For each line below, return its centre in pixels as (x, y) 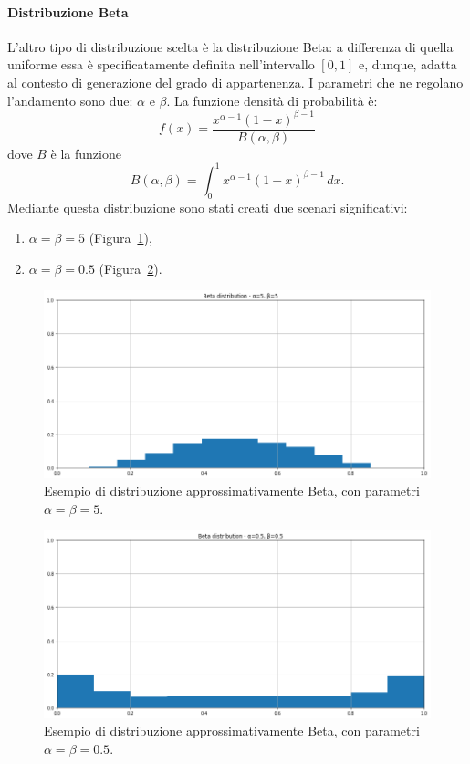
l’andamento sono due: (70, 100)
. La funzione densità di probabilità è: (272, 100)
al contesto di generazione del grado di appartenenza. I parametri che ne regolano (235, 82)
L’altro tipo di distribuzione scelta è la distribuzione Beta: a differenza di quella (230, 46)
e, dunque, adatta (407, 64)
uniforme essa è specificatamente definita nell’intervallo (161, 64)
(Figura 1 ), (120, 238)
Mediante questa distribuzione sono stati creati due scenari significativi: (208, 207)
